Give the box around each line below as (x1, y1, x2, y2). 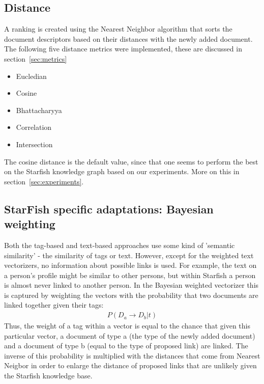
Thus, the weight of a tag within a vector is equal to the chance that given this (4, 320, 251, 331)
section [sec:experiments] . (4, 176, 84, 186)
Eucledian (16, 70, 47, 81)
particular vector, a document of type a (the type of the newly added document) (4, 330, 255, 341)
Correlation (16, 122, 52, 132)
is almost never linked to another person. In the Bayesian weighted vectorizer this (4, 280, 259, 290)
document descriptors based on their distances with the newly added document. (4, 33, 253, 44)
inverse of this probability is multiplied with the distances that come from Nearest (4, 350, 260, 361)
